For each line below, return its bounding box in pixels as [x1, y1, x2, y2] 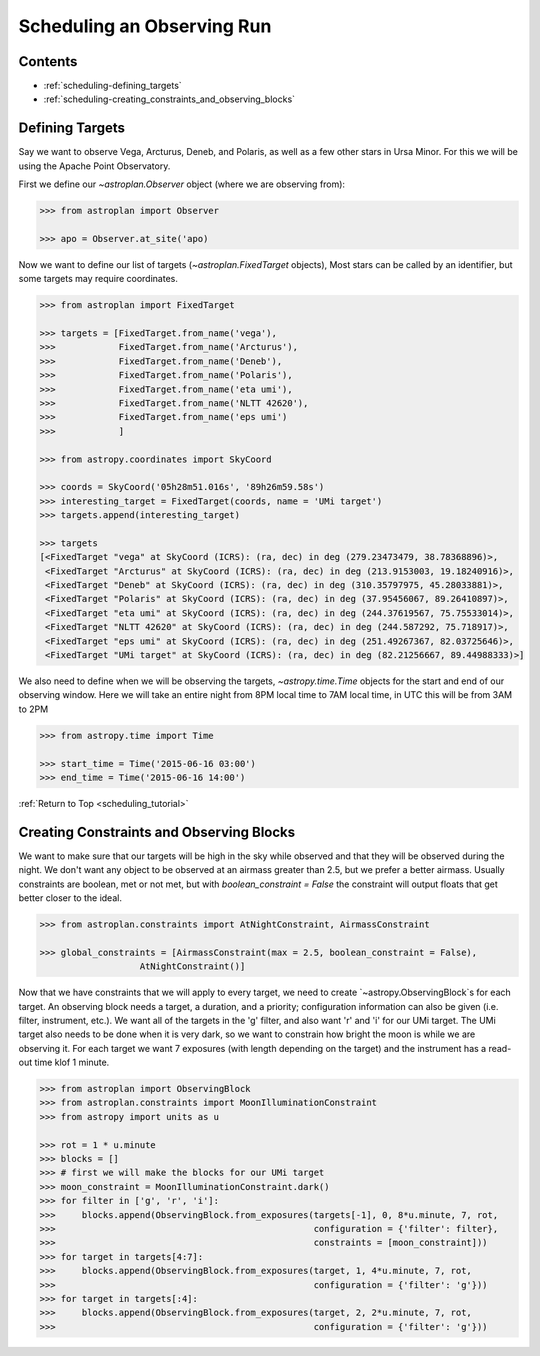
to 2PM [18, 703, 49, 715]
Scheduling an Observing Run [18, 15, 272, 37]
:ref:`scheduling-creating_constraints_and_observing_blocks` [43, 93, 295, 105]
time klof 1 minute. [34, 1056, 110, 1069]
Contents [18, 53, 78, 70]
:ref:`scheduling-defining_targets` [43, 80, 182, 92]
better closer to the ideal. [18, 892, 122, 904]
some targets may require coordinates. [18, 273, 179, 285]
